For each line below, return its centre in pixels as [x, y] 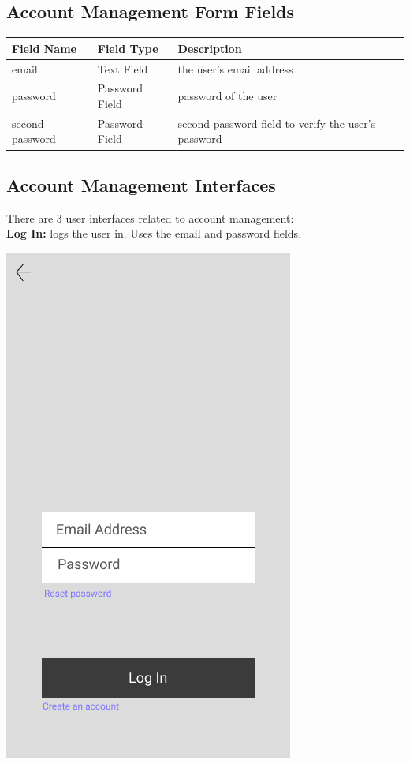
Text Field [123, 68]
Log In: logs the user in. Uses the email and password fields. [154, 233]
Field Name [44, 48]
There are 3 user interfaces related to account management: [150, 217]
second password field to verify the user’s [277, 123]
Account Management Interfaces [141, 184]
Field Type [128, 48]
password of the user [227, 96]
